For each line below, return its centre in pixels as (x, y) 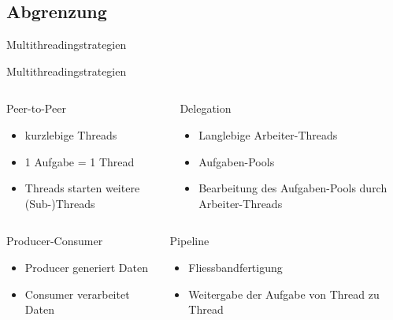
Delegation (206, 108)
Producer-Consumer (55, 241)
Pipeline (189, 241)
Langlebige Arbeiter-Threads (268, 134)
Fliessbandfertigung (235, 267)
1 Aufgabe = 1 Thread (80, 161)
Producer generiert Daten (86, 267)
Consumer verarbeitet (77, 294)
